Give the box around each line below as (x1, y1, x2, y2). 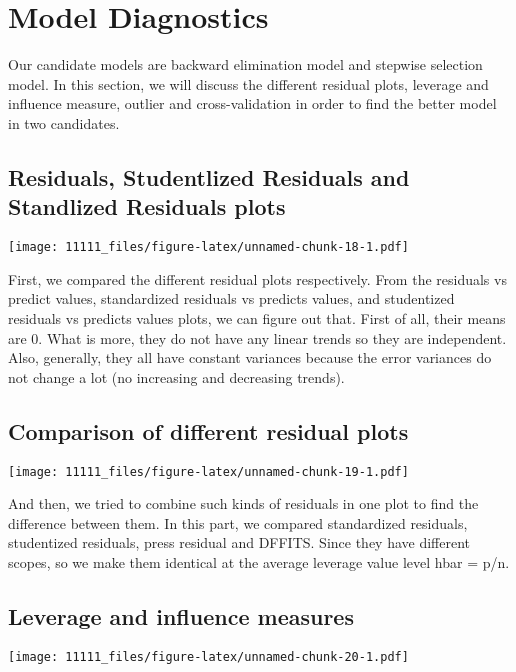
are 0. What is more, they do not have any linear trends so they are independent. (8, 327, 507, 348)
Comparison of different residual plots (8, 415, 409, 446)
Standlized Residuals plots (8, 191, 286, 222)
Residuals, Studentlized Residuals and (8, 161, 410, 192)
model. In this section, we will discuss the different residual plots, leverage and (8, 73, 489, 94)
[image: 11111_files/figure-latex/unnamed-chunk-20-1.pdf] (8, 649, 409, 664)
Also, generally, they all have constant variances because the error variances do (8, 347, 492, 368)
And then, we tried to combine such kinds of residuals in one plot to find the (8, 493, 479, 514)
